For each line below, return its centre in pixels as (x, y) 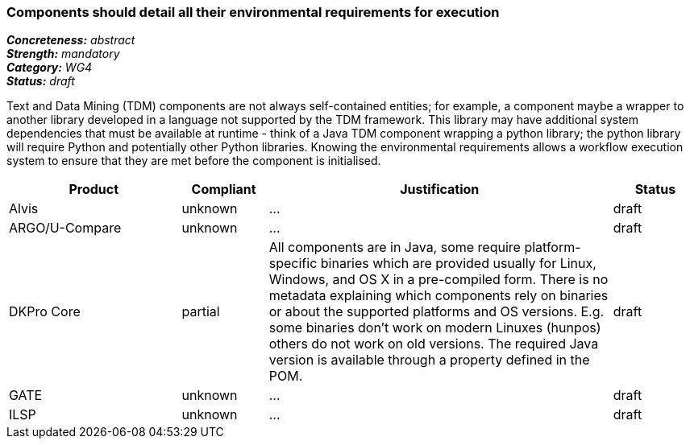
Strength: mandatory (63, 54)
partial (201, 312)
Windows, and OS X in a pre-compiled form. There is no (439, 280)
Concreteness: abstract (71, 40)
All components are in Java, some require (395, 247)
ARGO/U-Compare (65, 228)
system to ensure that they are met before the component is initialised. (194, 161)
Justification (440, 190)
